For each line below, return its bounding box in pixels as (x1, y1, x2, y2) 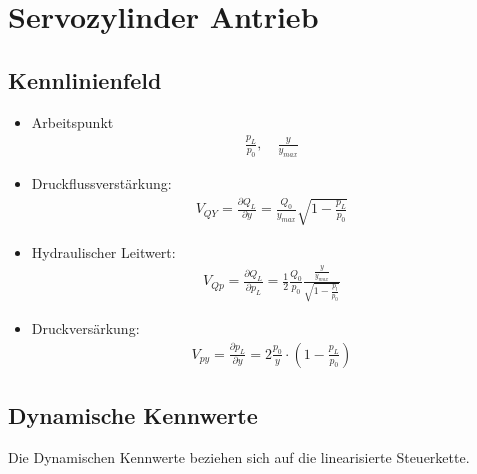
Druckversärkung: (31, 318, 140, 339)
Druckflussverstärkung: (31, 173, 172, 194)
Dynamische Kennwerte (8, 400, 258, 431)
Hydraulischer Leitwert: (31, 241, 176, 262)
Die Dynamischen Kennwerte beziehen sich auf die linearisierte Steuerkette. (8, 446, 470, 467)
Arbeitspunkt (31, 111, 114, 132)
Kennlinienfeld (8, 64, 162, 95)
